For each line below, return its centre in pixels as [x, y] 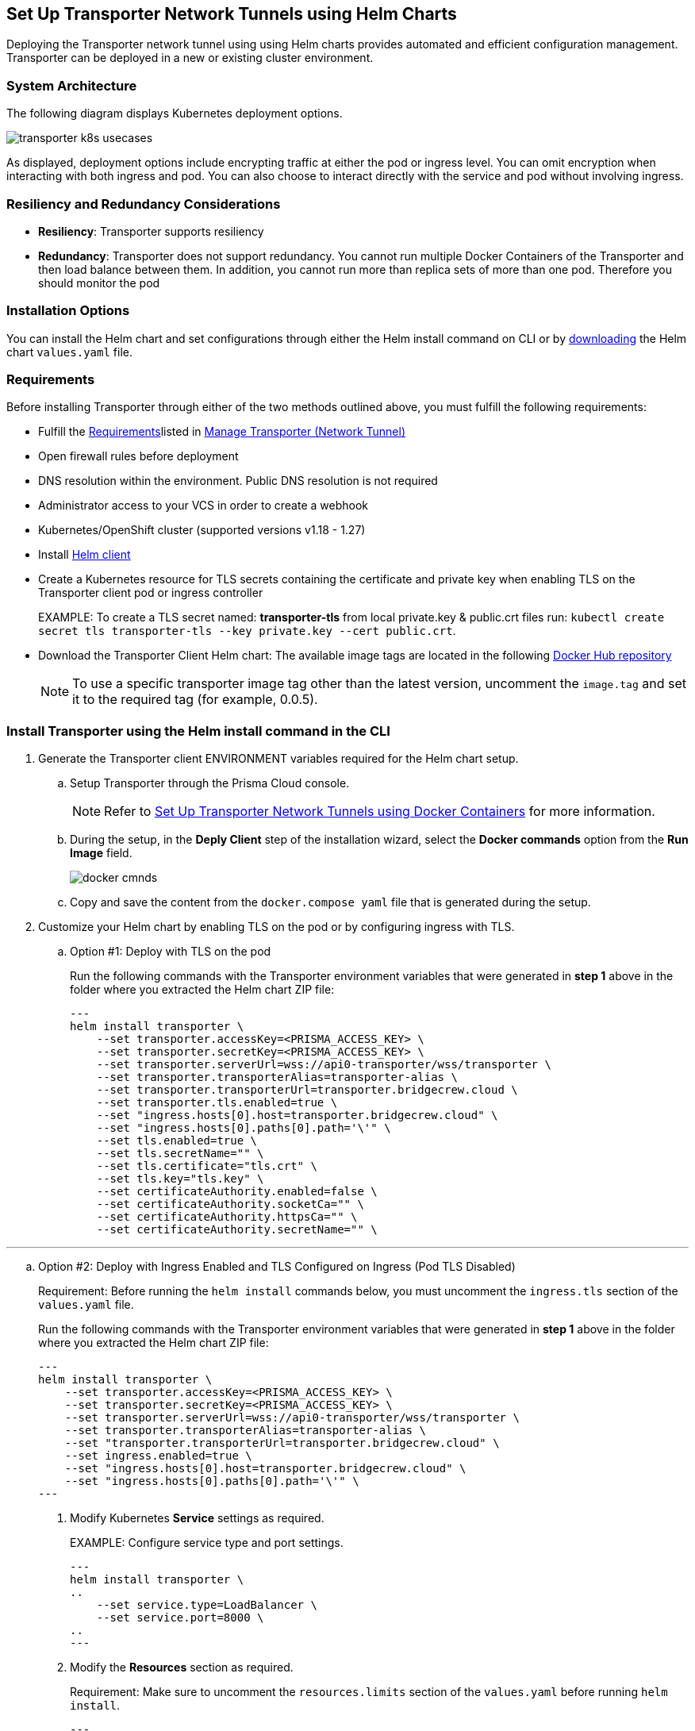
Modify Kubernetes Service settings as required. [197, 1518]
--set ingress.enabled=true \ [158, 1456]
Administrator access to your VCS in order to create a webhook [203, 506]
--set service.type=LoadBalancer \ [207, 1605]
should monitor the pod [99, 283]
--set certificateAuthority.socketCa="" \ [230, 1204]
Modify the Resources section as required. [182, 1668]
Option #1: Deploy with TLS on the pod [171, 952]
